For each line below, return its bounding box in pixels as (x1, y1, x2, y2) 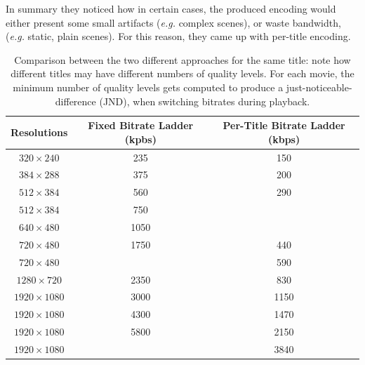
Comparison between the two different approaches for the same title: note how (14, 52, 351, 67)
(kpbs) (124, 131, 157, 146)
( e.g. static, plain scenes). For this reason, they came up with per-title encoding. (6, 29, 351, 44)
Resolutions (11, 124, 68, 139)
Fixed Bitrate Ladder (88, 118, 194, 133)
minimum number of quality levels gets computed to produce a (13, 79, 284, 94)
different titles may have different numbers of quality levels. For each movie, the (11, 66, 354, 81)
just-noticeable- (286, 79, 352, 94)
